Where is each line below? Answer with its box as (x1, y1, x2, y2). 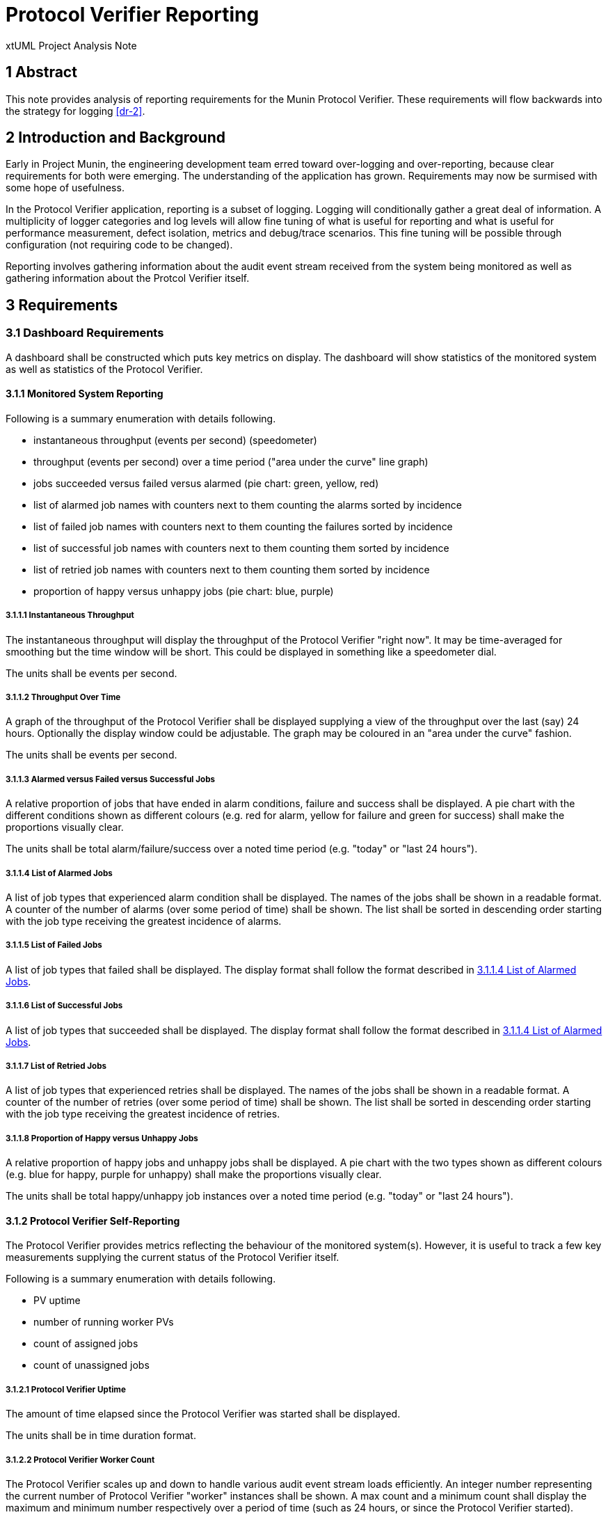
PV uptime (33, 1294, 81, 1307)
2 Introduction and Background (6, 129, 225, 147)
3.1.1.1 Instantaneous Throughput (6, 610, 134, 621)
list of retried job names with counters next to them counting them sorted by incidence (33, 563, 430, 575)
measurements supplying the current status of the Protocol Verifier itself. (6, 1251, 339, 1264)
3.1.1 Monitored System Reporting (6, 388, 163, 400)
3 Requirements (6, 296, 118, 314)
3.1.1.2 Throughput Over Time (6, 692, 121, 703)
